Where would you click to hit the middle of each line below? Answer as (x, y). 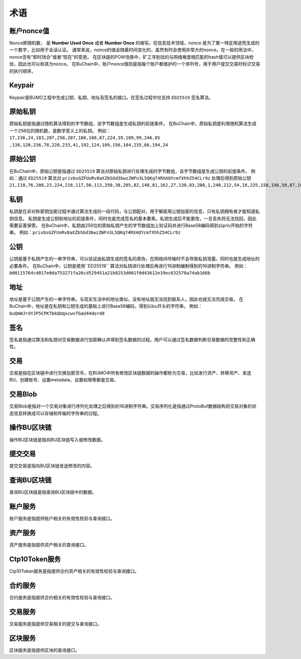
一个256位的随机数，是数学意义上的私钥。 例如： (60, 130)
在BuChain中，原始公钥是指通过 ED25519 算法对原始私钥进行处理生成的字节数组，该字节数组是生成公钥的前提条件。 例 (132, 171)
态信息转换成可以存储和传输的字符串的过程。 (55, 413)
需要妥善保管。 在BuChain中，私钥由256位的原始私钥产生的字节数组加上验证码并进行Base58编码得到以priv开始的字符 (131, 225)
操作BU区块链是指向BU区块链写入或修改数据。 (57, 440)
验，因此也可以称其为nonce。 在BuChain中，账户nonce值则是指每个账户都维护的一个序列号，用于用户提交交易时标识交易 (135, 64)
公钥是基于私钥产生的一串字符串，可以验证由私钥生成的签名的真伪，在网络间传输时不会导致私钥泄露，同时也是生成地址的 (134, 259)
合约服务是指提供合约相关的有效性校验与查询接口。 (62, 597)
